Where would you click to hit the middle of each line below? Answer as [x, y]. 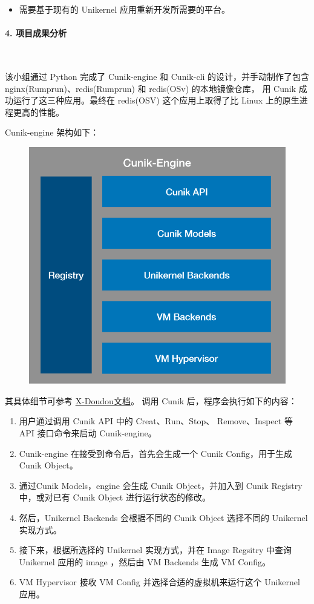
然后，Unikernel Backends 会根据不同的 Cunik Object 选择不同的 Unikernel [163, 518]
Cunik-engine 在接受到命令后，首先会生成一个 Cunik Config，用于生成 [155, 453]
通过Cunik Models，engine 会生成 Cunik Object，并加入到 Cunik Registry [161, 485]
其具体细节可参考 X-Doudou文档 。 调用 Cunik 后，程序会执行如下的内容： [151, 400]
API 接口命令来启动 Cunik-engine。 [88, 433]
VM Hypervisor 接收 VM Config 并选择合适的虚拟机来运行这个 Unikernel [159, 582]
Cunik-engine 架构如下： [52, 132]
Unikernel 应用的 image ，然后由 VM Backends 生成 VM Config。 [145, 561]
